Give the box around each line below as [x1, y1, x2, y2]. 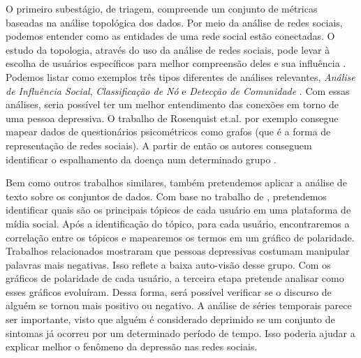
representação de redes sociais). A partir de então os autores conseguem [6, 137, 312, 152]
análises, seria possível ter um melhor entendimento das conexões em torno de [6, 97, 339, 112]
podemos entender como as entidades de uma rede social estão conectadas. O [6, 29, 335, 43]
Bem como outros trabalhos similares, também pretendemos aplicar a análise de [6, 175, 347, 190]
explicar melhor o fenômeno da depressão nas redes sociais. [6, 339, 258, 354]
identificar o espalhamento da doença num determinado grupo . [6, 151, 277, 166]
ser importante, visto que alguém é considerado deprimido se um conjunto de [6, 312, 335, 327]
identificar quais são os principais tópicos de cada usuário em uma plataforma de [6, 202, 351, 217]
